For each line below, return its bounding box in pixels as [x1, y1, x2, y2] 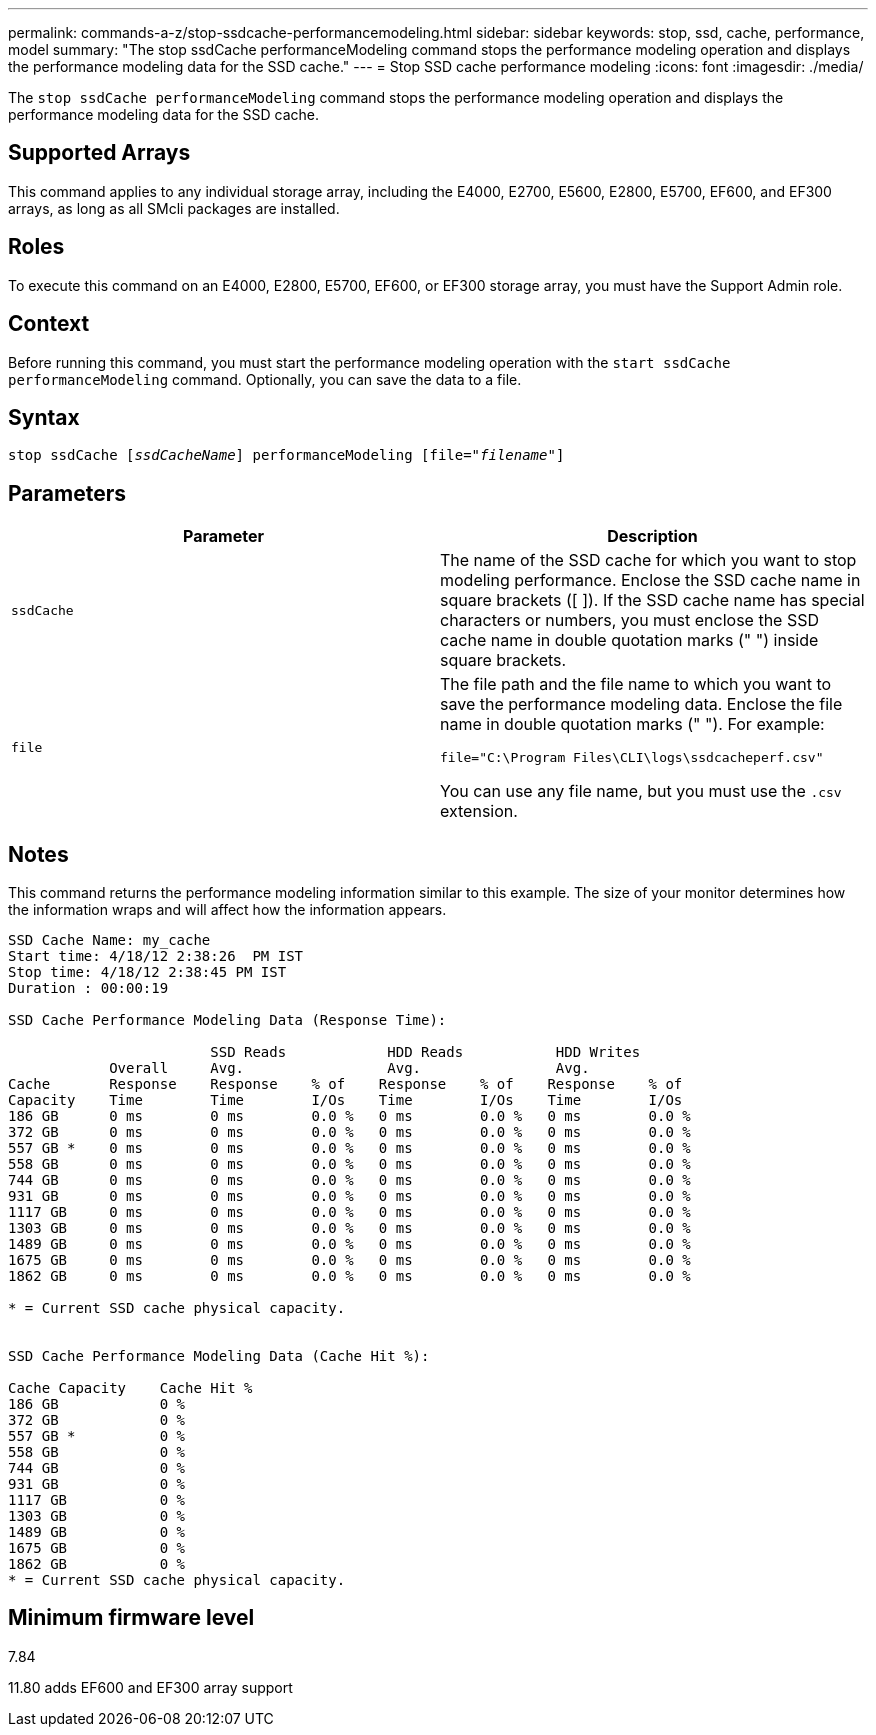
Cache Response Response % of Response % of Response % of [8, 1076, 683, 1093]
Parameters [8, 480, 126, 506]
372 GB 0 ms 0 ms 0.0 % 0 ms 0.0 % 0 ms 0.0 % [8, 1124, 691, 1141]
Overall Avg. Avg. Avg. [109, 1060, 590, 1077]
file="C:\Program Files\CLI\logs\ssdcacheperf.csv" [440, 750, 824, 766]
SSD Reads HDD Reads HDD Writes [210, 1044, 641, 1061]
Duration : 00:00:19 [8, 980, 169, 997]
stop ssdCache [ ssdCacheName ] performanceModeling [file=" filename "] [8, 447, 565, 464]
